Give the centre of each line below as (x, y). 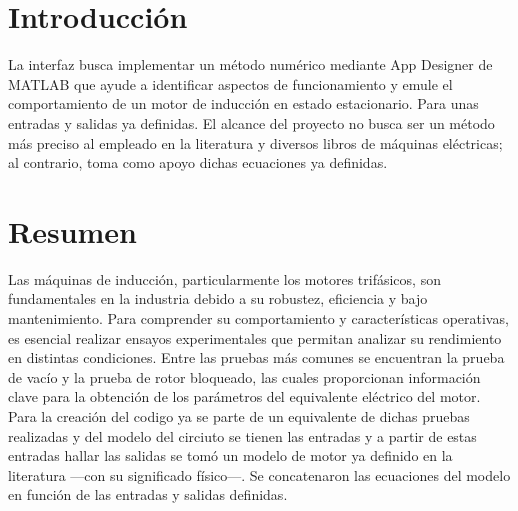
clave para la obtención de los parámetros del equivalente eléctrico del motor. (244, 396)
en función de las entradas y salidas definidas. (148, 494)
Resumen (72, 230)
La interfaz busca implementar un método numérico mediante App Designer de (250, 64)
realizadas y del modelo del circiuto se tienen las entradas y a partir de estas (242, 435)
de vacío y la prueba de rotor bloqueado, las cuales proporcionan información (244, 376)
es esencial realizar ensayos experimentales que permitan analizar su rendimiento (255, 337)
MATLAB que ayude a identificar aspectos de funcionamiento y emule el (230, 83)
